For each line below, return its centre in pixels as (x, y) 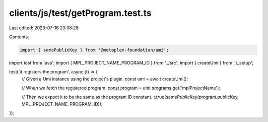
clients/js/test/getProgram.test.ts (80, 13)
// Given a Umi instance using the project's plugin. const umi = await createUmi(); (105, 79)
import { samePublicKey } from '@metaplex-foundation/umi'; (94, 50)
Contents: (19, 37)
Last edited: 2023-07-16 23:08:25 (44, 28)
